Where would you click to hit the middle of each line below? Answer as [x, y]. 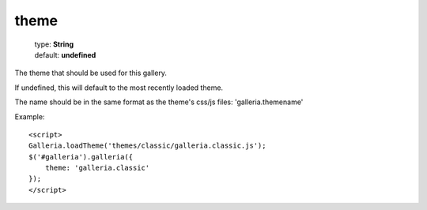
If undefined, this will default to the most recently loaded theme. [119, 88]
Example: [30, 116]
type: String [54, 44]
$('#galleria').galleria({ [81, 157]
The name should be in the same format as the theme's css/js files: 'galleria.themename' [159, 102]
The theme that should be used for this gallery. [91, 73]
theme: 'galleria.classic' [97, 168]
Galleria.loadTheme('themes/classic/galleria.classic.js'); [147, 146]
